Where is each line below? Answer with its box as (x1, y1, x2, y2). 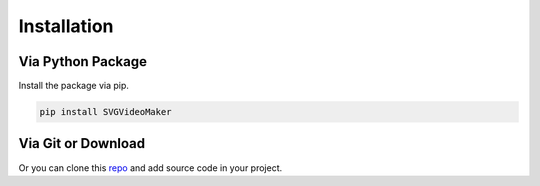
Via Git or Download (18, 135, 145, 152)
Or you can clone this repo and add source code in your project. (18, 161, 283, 174)
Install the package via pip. (18, 80, 130, 92)
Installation (18, 15, 114, 37)
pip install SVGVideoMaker (39, 106, 172, 118)
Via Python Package (18, 53, 147, 70)
